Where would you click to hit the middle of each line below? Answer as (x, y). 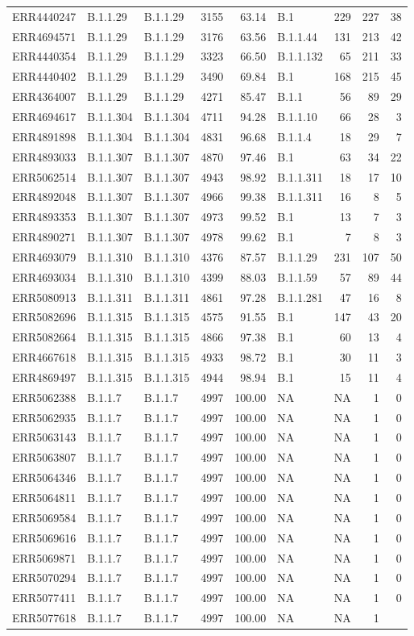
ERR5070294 (44, 577)
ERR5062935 (44, 417)
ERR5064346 (44, 477)
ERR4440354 (44, 56)
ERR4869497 (44, 377)
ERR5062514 (44, 176)
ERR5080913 (44, 297)
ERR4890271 (44, 237)
